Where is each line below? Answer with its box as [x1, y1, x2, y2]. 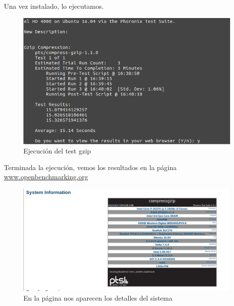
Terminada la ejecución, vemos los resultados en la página [4, 162, 177, 172]
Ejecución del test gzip [23, 146, 91, 156]
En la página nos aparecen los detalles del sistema [23, 292, 173, 303]
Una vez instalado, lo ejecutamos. [4, 1, 104, 11]
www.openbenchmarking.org [4, 172, 88, 182]
